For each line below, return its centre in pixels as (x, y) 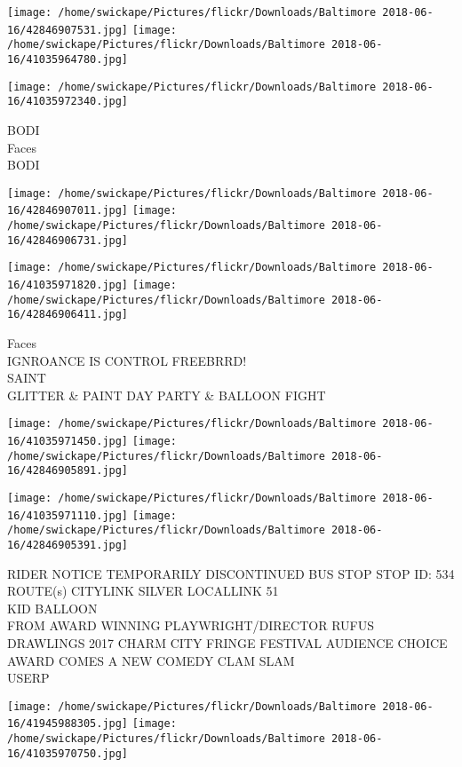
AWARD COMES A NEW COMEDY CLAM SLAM (151, 660)
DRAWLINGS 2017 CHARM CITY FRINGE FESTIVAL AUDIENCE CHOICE (227, 642)
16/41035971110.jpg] (68, 515)
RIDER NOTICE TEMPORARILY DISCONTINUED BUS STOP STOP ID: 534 (231, 573)
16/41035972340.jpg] (68, 102)
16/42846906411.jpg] (68, 315)
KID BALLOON (52, 608)
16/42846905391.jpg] (68, 545)
